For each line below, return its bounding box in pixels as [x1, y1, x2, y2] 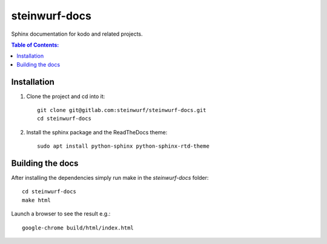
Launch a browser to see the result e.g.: [11, 210, 111, 217]
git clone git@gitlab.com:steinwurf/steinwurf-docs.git [37, 107, 206, 114]
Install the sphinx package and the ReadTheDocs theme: [26, 128, 168, 136]
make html [22, 197, 51, 203]
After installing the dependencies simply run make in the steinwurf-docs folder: [11, 174, 209, 182]
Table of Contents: [11, 41, 59, 48]
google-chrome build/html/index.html [22, 224, 134, 231]
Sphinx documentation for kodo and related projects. [11, 30, 143, 38]
